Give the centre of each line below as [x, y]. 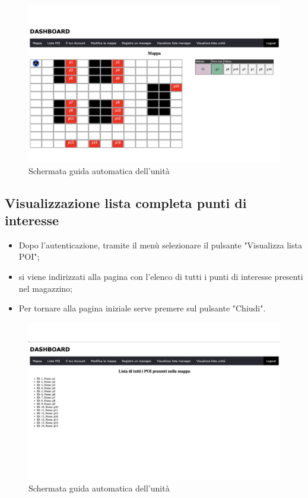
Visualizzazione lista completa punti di [126, 202]
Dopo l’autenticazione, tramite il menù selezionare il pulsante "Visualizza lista [160, 245]
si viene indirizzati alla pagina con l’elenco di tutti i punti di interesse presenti [161, 276]
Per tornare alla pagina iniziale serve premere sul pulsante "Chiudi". [142, 308]
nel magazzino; [46, 288]
